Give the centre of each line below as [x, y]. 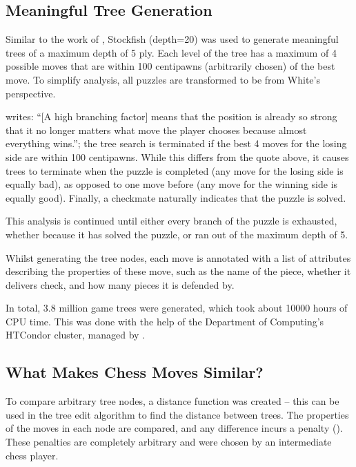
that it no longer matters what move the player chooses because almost [156, 130]
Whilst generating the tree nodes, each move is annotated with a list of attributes [178, 257]
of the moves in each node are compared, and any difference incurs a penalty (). [174, 428]
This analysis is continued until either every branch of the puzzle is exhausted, [171, 221]
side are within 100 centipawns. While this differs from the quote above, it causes [177, 156]
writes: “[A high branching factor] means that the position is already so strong [171, 116]
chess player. [32, 455]
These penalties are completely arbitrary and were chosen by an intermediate [169, 442]
